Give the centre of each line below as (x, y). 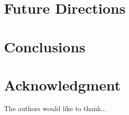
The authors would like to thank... (55, 108)
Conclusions (45, 46)
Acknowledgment (62, 84)
